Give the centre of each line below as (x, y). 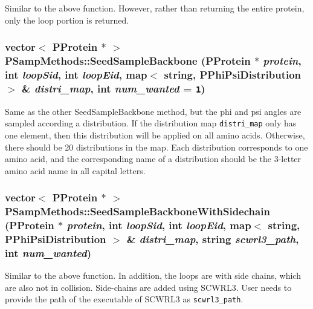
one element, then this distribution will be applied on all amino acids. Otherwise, (155, 135)
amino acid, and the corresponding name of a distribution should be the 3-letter (153, 159)
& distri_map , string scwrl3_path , (213, 239)
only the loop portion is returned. (67, 20)
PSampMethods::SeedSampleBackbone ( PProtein (128, 61)
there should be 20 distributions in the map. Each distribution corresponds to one (156, 147)
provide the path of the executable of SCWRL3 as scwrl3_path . (124, 299)
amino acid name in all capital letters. (75, 170)
